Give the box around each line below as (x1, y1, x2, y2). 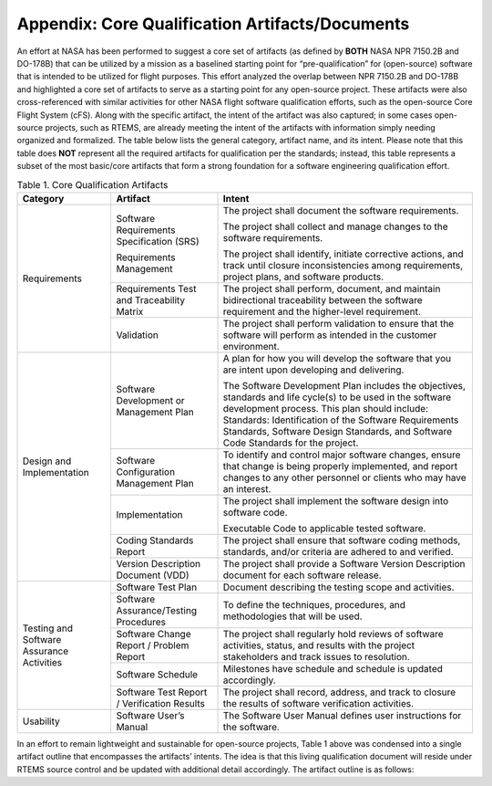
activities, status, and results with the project (222, 639, 415, 652)
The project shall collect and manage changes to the (222, 220, 448, 233)
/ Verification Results (116, 697, 205, 709)
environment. (222, 340, 280, 352)
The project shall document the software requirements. (222, 204, 459, 216)
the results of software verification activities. (222, 697, 415, 709)
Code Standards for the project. (222, 436, 359, 449)
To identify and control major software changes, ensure (222, 448, 461, 461)
